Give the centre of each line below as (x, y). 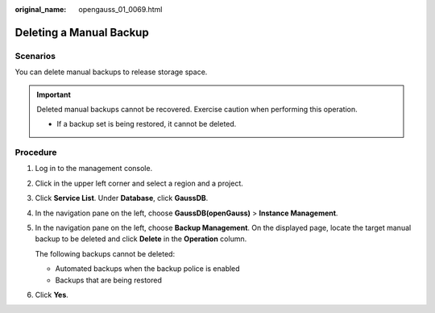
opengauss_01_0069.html (120, 9)
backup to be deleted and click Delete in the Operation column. (141, 239)
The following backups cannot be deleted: (105, 253)
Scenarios (35, 56)
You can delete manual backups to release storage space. (111, 72)
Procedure (36, 152)
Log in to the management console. (94, 169)
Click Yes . (52, 294)
